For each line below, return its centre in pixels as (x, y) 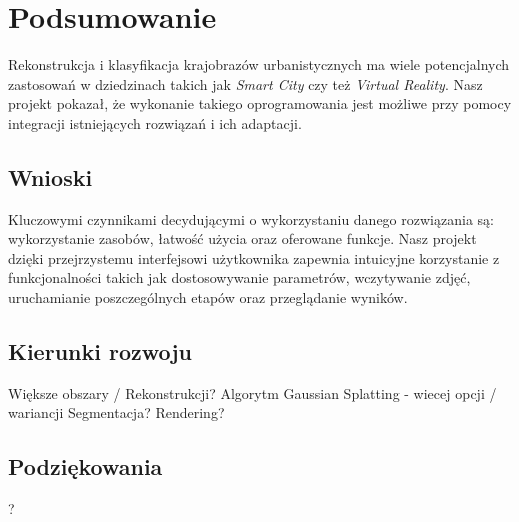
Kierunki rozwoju (100, 351)
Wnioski (50, 176)
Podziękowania (85, 466)
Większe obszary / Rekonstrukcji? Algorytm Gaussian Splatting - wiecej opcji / (252, 392)
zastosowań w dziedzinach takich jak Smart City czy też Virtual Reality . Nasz (245, 83)
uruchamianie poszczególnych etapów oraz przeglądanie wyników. (208, 297)
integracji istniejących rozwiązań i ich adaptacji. (155, 122)
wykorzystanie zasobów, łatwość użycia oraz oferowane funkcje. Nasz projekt (242, 238)
